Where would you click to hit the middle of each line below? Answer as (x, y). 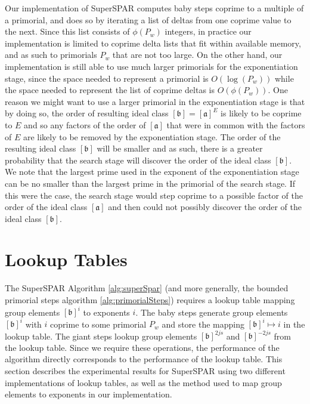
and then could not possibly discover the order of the (205, 207)
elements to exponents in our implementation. (89, 394)
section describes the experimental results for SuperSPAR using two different (145, 371)
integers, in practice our (208, 31)
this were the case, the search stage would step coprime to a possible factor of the (154, 195)
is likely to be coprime (261, 113)
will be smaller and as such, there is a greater (180, 148)
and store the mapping (203, 324)
